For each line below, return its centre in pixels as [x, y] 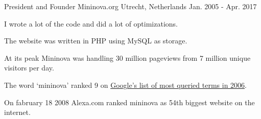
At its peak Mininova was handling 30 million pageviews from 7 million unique [127, 57]
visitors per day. [29, 68]
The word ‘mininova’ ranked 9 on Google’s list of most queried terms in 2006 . [126, 85]
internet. [17, 112]
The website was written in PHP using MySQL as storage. [96, 41]
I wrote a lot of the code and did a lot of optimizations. [91, 23]
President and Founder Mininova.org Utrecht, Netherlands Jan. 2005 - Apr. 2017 [130, 6]
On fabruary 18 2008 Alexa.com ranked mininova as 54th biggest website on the [129, 102]
